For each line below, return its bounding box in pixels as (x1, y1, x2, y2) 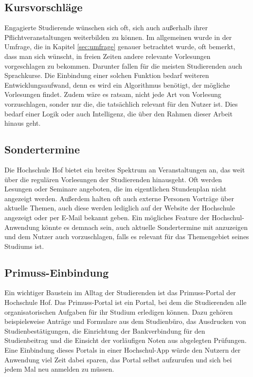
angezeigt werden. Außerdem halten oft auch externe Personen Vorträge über (4, 193, 234, 203)
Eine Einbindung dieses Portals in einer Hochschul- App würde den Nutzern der (4, 345, 241, 355)
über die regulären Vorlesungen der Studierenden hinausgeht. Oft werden (4, 174, 222, 184)
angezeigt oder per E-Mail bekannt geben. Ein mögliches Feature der (4, 212, 210, 222)
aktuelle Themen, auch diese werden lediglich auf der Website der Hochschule (4, 203, 235, 213)
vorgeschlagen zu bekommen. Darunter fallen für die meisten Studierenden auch (4, 60, 242, 71)
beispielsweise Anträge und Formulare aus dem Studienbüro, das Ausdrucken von (4, 316, 246, 326)
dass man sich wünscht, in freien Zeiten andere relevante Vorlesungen (4, 51, 211, 61)
